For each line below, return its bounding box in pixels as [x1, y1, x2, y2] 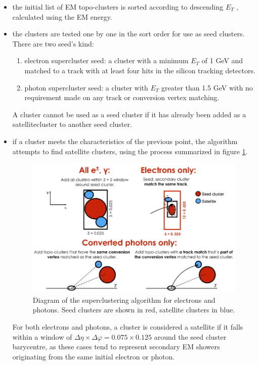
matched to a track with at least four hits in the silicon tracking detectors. [24, 65, 255, 75]
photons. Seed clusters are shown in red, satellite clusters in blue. [32, 304, 235, 315]
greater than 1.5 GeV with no [161, 82, 253, 93]
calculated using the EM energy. [12, 11, 112, 22]
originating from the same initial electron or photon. [12, 351, 175, 361]
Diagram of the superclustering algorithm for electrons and [32, 294, 215, 305]
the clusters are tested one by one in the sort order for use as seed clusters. [12, 28, 245, 39]
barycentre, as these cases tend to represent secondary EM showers [12, 341, 220, 352]
